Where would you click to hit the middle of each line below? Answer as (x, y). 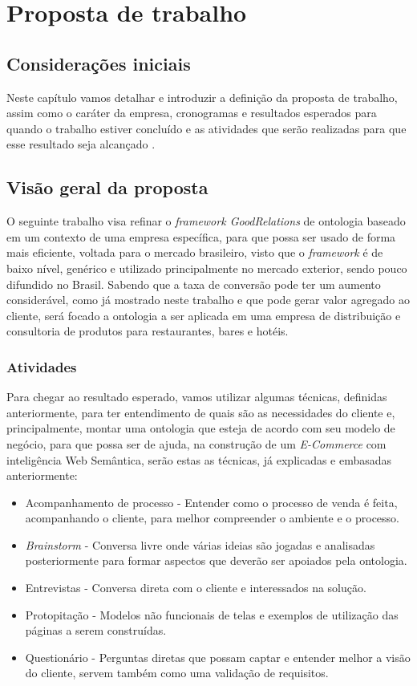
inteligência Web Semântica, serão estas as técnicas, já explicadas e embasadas (199, 459)
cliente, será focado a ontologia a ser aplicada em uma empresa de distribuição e (204, 315)
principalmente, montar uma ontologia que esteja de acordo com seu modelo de (201, 428)
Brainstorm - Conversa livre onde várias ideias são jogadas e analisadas (200, 544)
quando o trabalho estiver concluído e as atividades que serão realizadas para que (206, 128)
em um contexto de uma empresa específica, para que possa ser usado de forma (201, 236)
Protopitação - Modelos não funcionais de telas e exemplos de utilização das (212, 614)
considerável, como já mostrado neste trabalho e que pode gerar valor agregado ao (208, 300)
